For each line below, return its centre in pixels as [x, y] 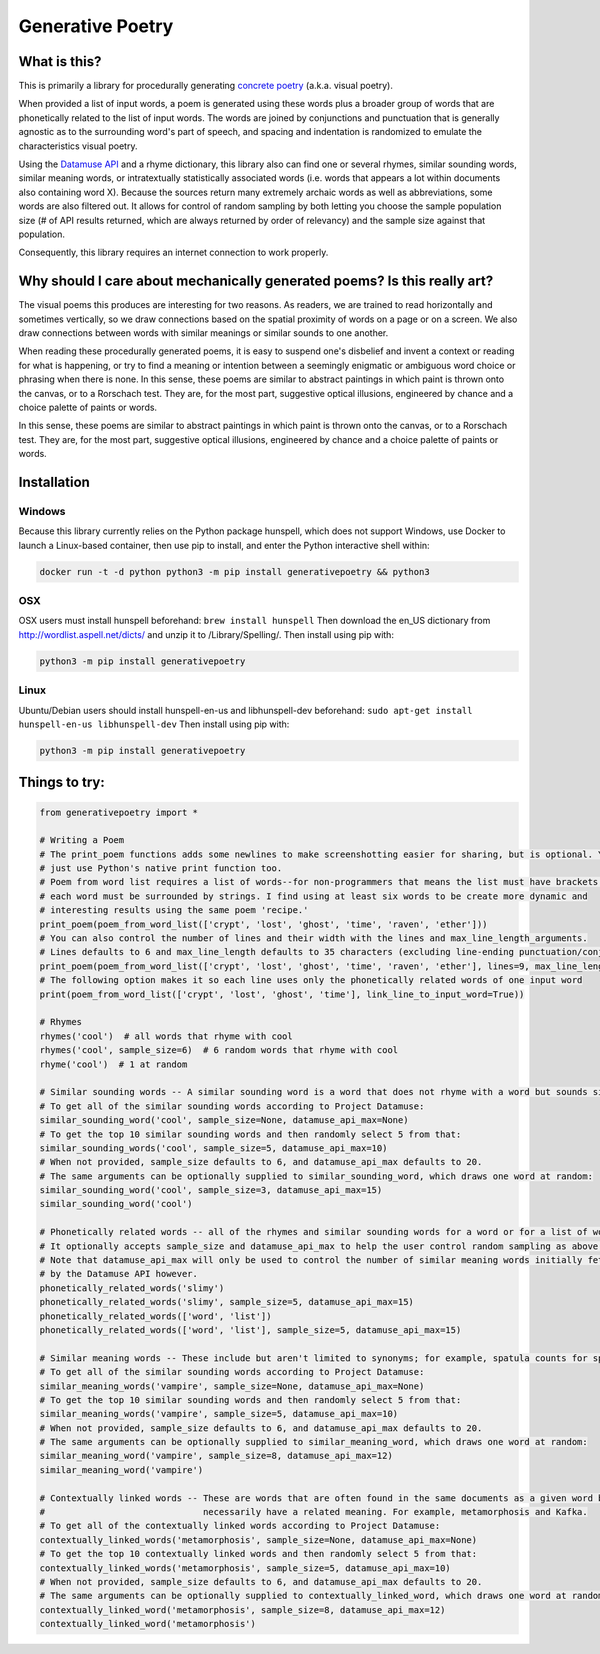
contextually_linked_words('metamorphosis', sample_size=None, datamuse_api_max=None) [258, 1539]
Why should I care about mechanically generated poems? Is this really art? [256, 281]
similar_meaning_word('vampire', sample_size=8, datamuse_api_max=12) [216, 1456]
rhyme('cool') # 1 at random [113, 1064]
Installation [54, 481]
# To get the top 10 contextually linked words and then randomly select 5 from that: [258, 1554]
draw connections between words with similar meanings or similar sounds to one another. [203, 333]
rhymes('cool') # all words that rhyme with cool [166, 1036]
